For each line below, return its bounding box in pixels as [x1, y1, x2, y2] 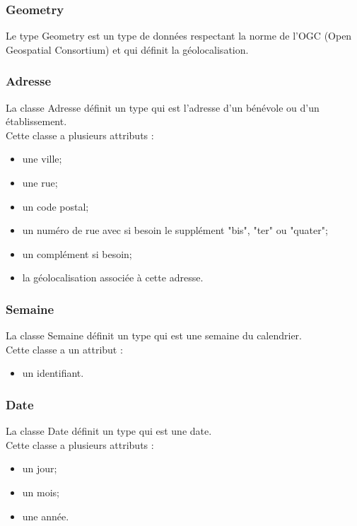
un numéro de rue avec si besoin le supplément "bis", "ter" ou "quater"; [22, 223, 328, 238]
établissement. [6, 114, 67, 129]
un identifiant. [22, 366, 84, 380]
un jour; [22, 461, 57, 476]
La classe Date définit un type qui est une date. [6, 423, 212, 438]
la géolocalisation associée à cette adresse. [22, 270, 204, 285]
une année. [22, 508, 69, 523]
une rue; [22, 175, 58, 189]
